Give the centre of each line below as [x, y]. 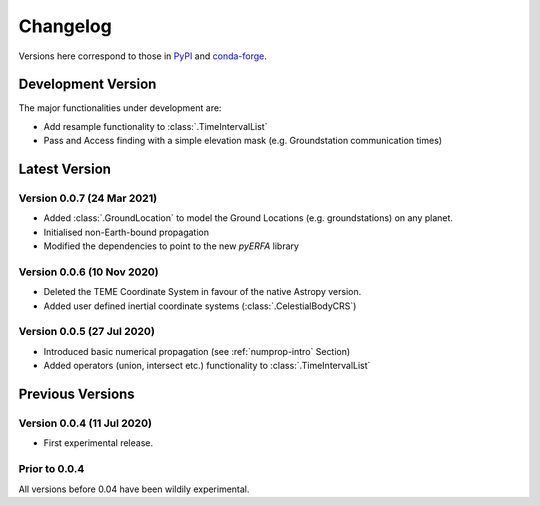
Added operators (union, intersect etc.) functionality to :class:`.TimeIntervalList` [207, 366]
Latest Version [65, 169]
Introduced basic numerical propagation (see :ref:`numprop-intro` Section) [197, 351]
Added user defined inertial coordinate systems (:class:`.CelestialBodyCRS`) [200, 306]
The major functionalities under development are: [120, 108]
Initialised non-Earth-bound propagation [126, 232]
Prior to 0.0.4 [51, 469]
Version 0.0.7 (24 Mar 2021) [88, 198]
